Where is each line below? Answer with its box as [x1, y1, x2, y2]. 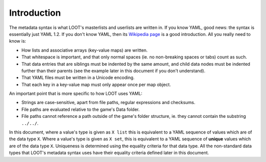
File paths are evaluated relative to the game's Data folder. [21, 106, 140, 112]
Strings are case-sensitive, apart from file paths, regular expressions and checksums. [21, 100, 196, 106]
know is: [9, 38, 27, 44]
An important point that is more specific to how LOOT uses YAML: [9, 91, 143, 97]
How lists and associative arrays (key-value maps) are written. [21, 47, 148, 53]
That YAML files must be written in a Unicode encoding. [21, 75, 135, 81]
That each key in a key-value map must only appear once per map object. [21, 81, 171, 87]
